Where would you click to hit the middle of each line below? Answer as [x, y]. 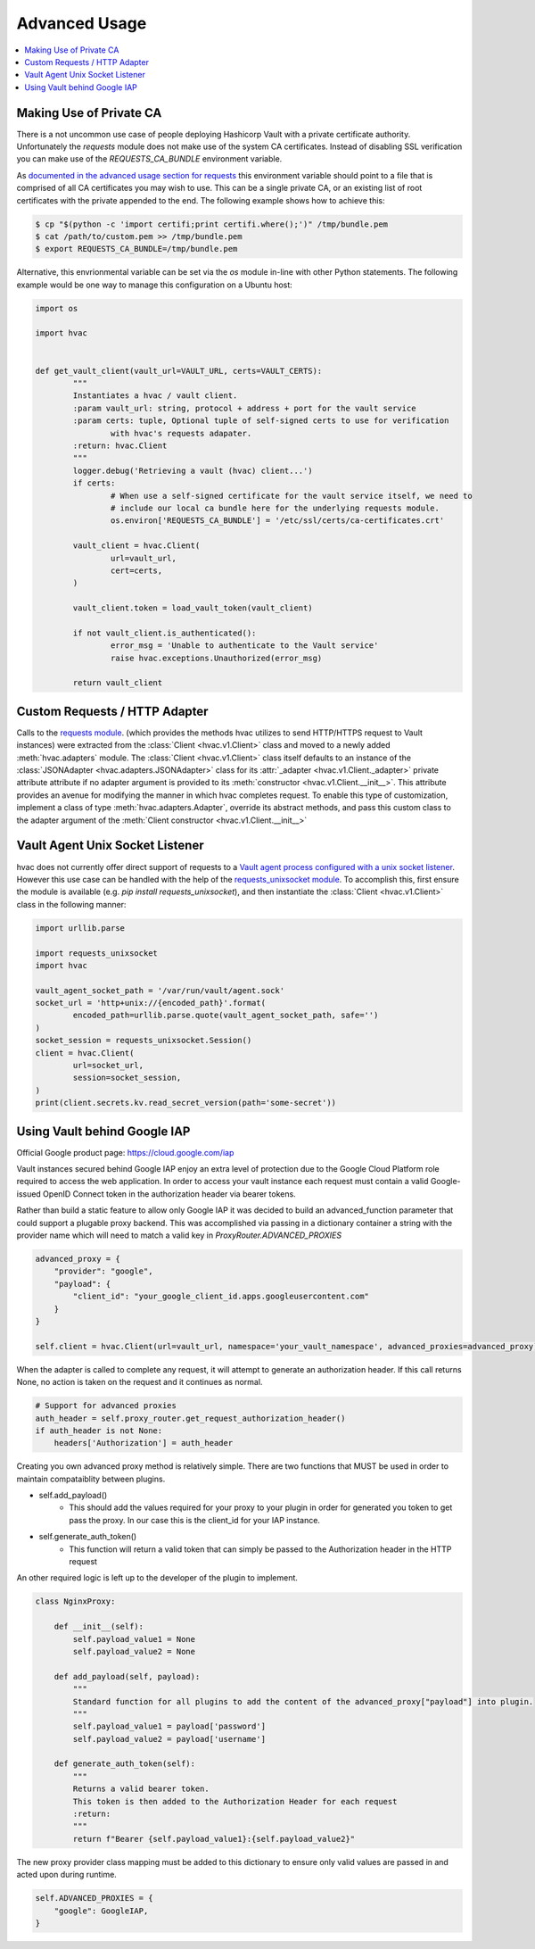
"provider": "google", [103, 1271]
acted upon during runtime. [67, 1875]
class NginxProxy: [75, 1601]
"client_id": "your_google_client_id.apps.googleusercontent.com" [221, 1297]
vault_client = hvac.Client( [136, 546]
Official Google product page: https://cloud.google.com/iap [125, 1152]
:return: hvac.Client [120, 446]
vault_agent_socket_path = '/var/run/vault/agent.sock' [160, 990]
